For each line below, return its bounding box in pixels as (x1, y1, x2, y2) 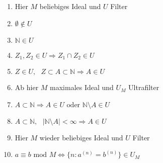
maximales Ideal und (50, 82, 114, 93)
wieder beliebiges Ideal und (39, 132, 123, 142)
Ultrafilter (128, 82, 159, 93)
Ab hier (15, 82, 39, 93)
